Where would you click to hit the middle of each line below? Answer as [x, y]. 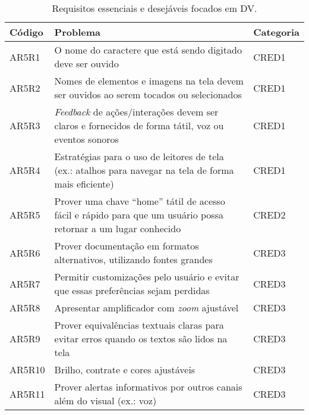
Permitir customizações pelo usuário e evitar [147, 277]
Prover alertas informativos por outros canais [148, 387]
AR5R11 [27, 394]
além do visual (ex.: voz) [105, 400]
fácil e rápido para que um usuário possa [139, 215]
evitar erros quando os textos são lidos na [141, 338]
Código [26, 32]
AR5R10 [27, 369]
